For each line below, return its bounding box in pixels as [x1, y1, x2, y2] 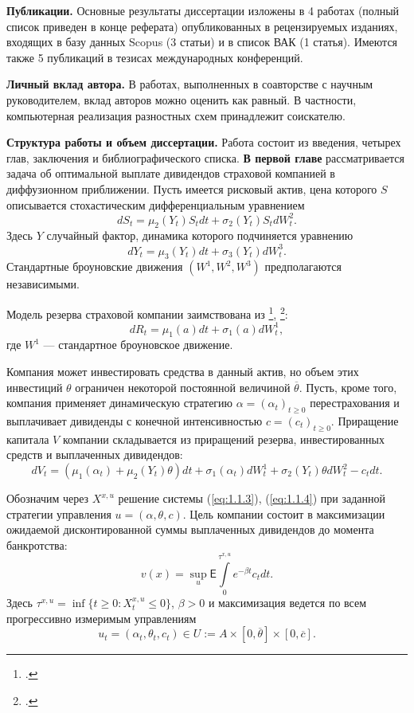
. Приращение [330, 413, 399, 429]
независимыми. [6, 276, 80, 292]
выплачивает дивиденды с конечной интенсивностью [6, 413, 263, 429]
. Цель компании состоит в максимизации [182, 505, 385, 522]
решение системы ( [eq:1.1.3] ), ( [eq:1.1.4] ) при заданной [118, 490, 386, 507]
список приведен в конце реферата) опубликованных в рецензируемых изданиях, [6, 18, 398, 34]
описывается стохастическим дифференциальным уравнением [6, 196, 305, 213]
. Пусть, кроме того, [299, 378, 397, 395]
